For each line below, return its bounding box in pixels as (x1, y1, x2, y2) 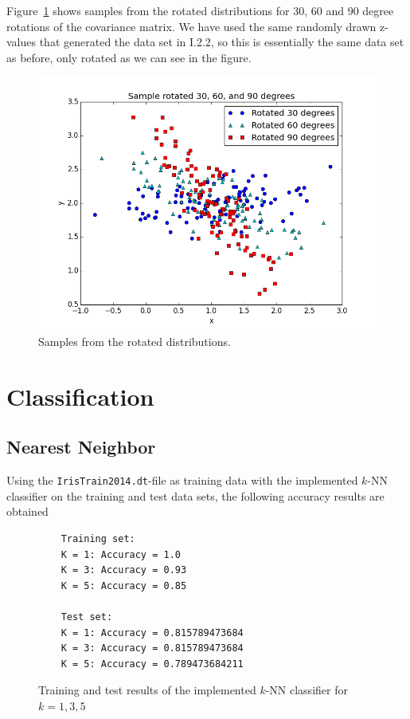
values (6, 33, 37, 50)
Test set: (61, 611, 113, 623)
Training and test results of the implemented (38, 682, 256, 698)
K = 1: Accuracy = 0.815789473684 (61, 627, 244, 638)
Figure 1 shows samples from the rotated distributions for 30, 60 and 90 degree (6, 2, 394, 18)
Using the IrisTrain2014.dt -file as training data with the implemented (6, 472, 358, 489)
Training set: (61, 532, 135, 544)
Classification (6, 379, 154, 412)
